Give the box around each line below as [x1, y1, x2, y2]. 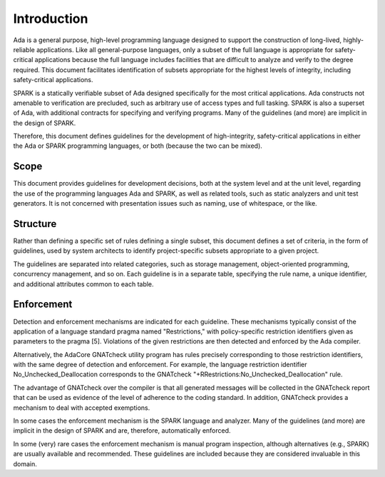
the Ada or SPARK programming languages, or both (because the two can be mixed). [13, 141, 263, 150]
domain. [13, 459, 37, 468]
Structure [13, 218, 57, 230]
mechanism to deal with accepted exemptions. [13, 403, 150, 412]
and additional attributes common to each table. [13, 279, 154, 288]
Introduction [13, 11, 88, 26]
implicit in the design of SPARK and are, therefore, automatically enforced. [13, 426, 231, 435]
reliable [13, 45, 35, 54]
